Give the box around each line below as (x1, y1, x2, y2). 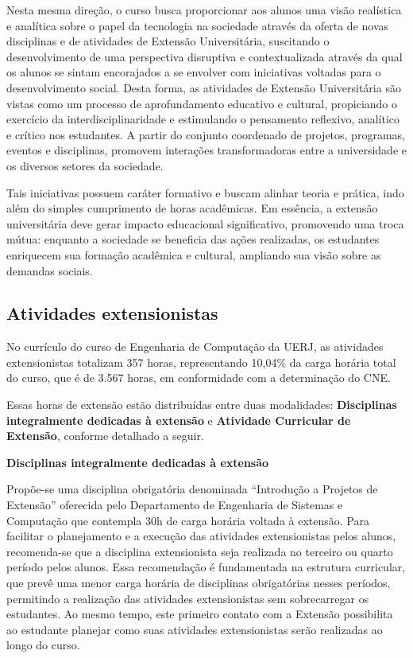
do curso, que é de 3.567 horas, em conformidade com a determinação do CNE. (6, 369, 391, 386)
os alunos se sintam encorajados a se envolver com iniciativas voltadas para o (6, 64, 381, 80)
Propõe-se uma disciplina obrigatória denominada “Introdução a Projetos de (6, 481, 378, 497)
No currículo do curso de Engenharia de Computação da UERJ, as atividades (6, 338, 384, 355)
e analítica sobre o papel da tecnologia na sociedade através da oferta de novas (6, 17, 389, 33)
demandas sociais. (6, 262, 93, 278)
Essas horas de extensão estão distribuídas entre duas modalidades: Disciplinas (6, 396, 397, 413)
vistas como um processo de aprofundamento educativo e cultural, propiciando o (6, 95, 398, 111)
